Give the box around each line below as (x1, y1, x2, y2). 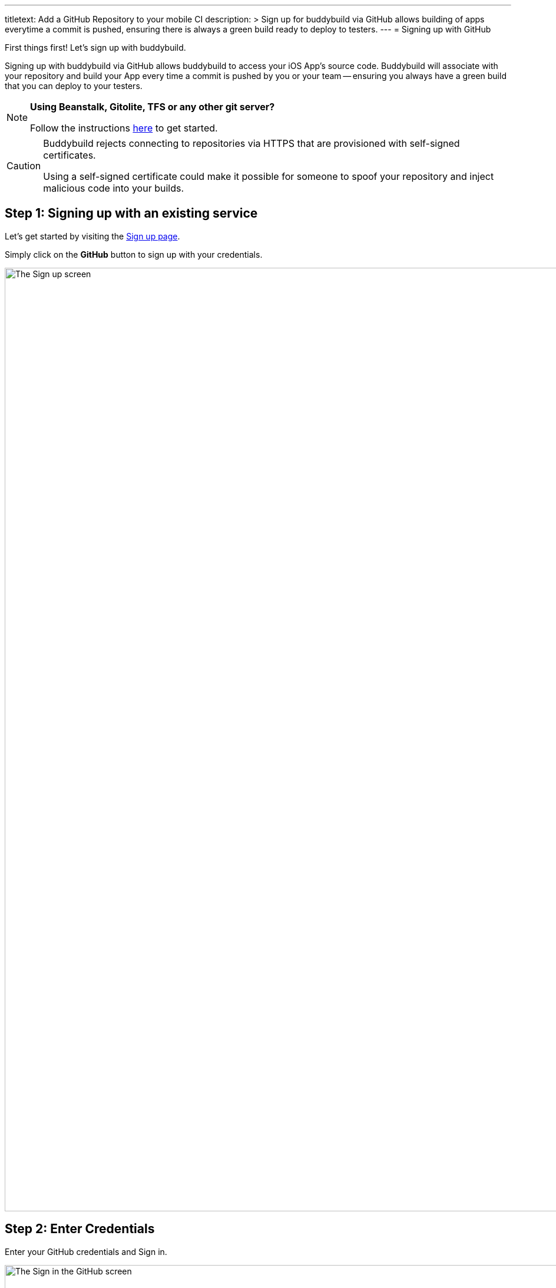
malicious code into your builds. (43, 182, 184, 194)
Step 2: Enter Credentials (5, 1221, 155, 1237)
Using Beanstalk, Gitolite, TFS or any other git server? (30, 101, 275, 113)
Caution (6, 160, 41, 172)
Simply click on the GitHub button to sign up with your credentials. (5, 249, 263, 259)
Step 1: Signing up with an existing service (5, 206, 258, 221)
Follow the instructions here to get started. (30, 122, 218, 134)
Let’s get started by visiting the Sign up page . (5, 231, 180, 241)
